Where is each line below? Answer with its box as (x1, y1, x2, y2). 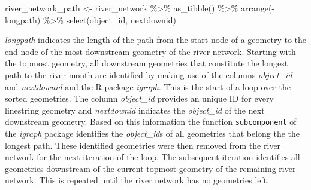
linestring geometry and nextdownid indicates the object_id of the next (5, 103, 265, 116)
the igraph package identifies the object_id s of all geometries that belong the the (5, 127, 300, 139)
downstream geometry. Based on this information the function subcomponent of (5, 115, 297, 128)
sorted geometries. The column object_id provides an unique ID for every (5, 92, 274, 105)
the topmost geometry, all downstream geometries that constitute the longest (5, 57, 288, 69)
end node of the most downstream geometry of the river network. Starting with (5, 45, 296, 57)
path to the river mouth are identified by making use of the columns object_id (5, 68, 292, 81)
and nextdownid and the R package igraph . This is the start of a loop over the (5, 80, 291, 93)
